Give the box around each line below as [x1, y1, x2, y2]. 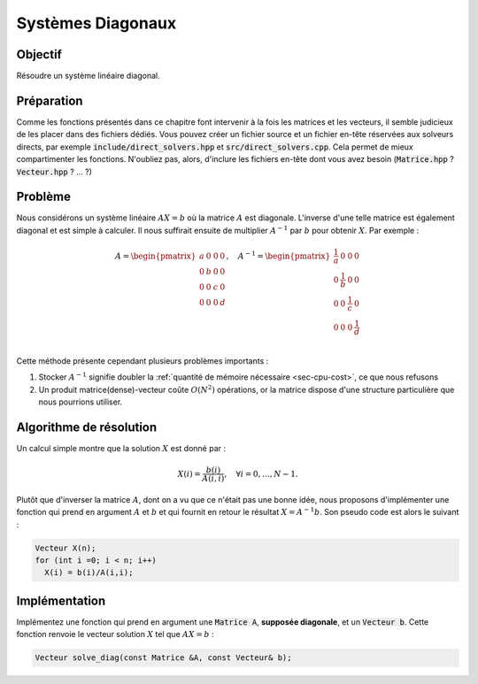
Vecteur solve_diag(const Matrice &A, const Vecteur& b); [35, 653, 292, 663]
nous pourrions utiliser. [38, 396, 123, 407]
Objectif [16, 47, 62, 62]
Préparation [16, 93, 83, 108]
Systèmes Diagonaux [16, 13, 177, 33]
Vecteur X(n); [35, 542, 96, 553]
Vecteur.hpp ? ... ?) [16, 166, 93, 177]
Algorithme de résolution [16, 419, 158, 434]
